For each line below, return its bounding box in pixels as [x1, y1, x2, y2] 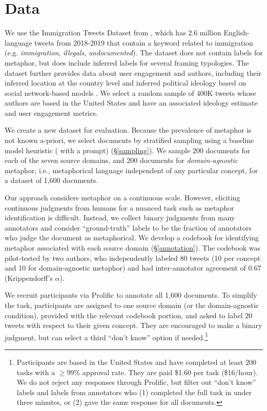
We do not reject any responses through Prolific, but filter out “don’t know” [16, 377, 256, 387]
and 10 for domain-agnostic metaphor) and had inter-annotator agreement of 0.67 [5, 262, 261, 273]
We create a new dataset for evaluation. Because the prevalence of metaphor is [5, 125, 252, 135]
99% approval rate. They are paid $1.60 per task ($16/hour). [67, 366, 258, 377]
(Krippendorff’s [5, 272, 53, 283]
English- [223, 27, 250, 38]
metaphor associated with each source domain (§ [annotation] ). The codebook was [5, 242, 261, 253]
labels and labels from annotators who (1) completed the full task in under [16, 386, 252, 397]
